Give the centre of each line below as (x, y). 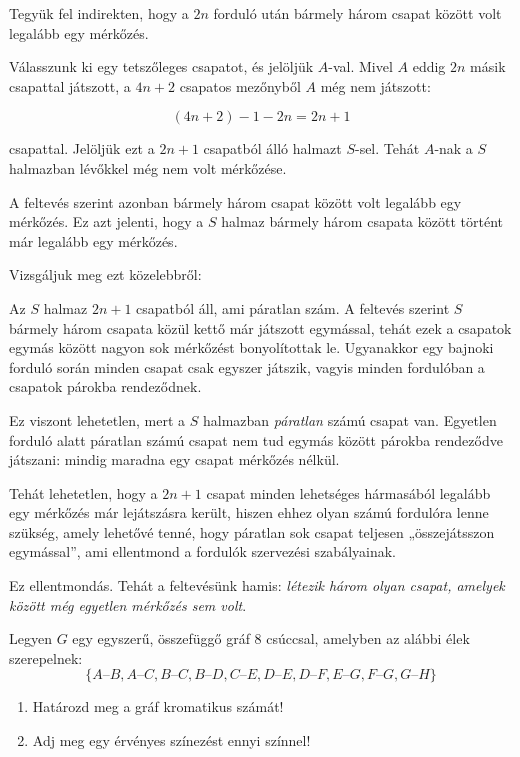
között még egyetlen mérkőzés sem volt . (128, 604)
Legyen (30, 638)
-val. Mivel (360, 66)
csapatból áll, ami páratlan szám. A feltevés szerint (293, 307)
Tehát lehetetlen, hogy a (83, 492)
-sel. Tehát (387, 148)
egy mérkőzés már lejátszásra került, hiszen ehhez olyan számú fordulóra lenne (249, 512)
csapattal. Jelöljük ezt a (82, 148)
